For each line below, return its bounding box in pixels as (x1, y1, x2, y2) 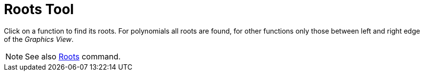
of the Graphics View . (4, 35, 74, 43)
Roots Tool (4, 1, 74, 18)
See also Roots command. (25, 51, 121, 61)
